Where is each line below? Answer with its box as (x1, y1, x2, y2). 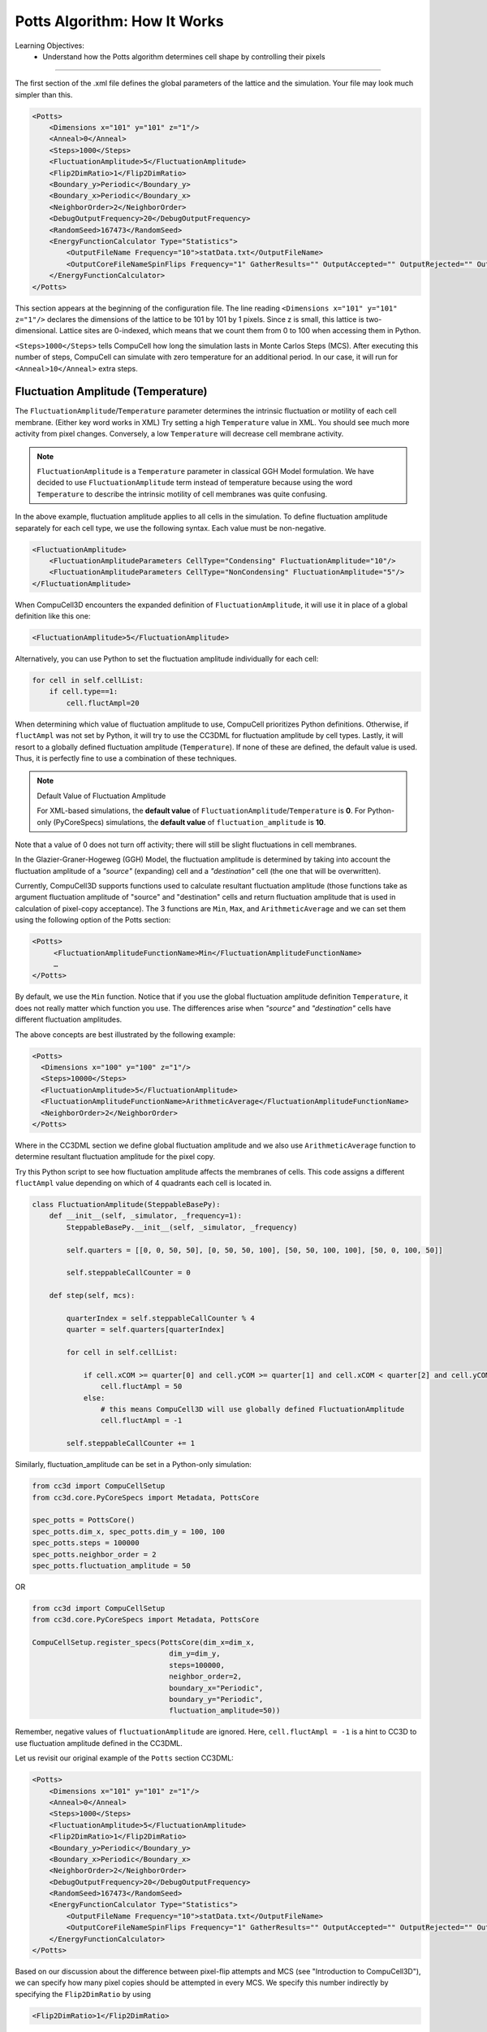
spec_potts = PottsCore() (32, 1516, 136, 1525)
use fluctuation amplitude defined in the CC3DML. (15, 1738, 183, 1748)
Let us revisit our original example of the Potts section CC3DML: (15, 1753, 235, 1763)
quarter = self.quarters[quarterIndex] (66, 1325, 225, 1335)
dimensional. (15, 326, 58, 336)
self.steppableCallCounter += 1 (66, 1439, 195, 1448)
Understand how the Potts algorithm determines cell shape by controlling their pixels (42, 51, 325, 61)
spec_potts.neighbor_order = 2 (32, 1549, 157, 1559)
